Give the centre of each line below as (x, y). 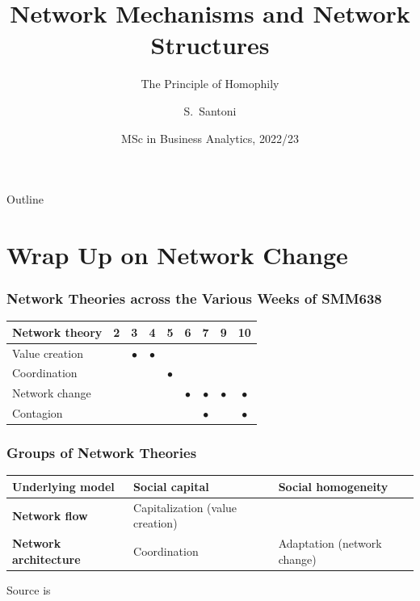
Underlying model (63, 486)
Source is (29, 589)
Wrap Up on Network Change (177, 254)
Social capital (171, 486)
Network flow (50, 515)
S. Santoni (210, 110)
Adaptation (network (330, 543)
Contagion (38, 413)
